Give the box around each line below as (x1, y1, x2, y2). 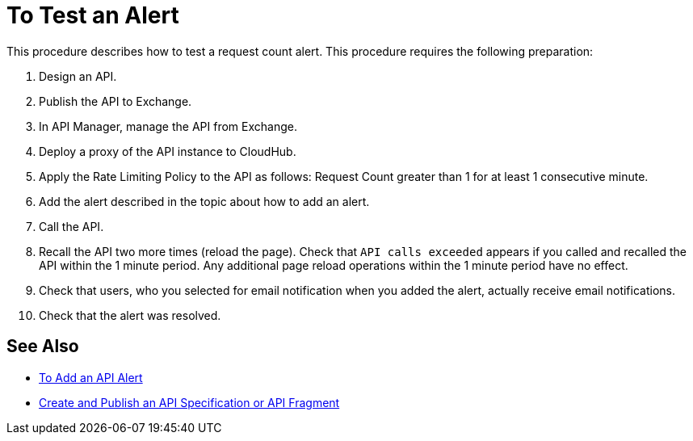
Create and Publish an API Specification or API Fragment (39, 395, 340, 409)
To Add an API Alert (39, 370, 143, 384)
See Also (6, 336, 79, 357)
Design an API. (39, 69, 117, 83)
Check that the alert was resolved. (39, 308, 221, 322)
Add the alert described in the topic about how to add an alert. (39, 194, 370, 208)
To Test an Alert (6, 2, 179, 29)
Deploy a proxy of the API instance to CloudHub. (39, 144, 296, 158)
